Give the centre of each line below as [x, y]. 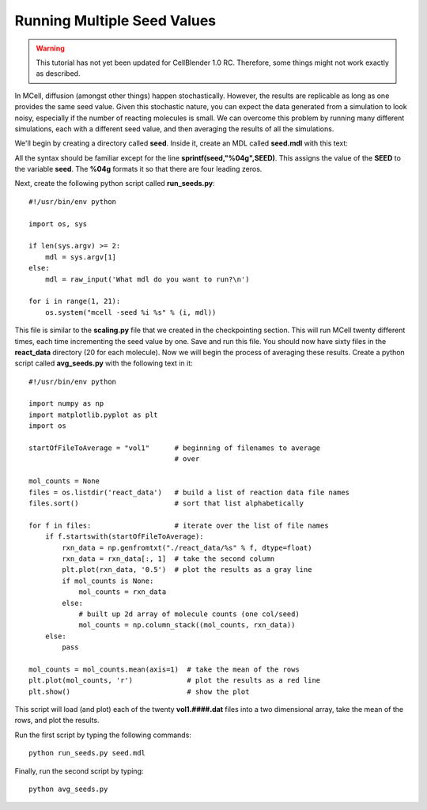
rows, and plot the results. [57, 721]
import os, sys [58, 224]
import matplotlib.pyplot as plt [93, 414]
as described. [58, 74]
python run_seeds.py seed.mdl [87, 753]
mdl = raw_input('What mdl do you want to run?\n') [147, 279]
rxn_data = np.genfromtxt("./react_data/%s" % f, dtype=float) [187, 547]
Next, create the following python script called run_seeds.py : [115, 184]
